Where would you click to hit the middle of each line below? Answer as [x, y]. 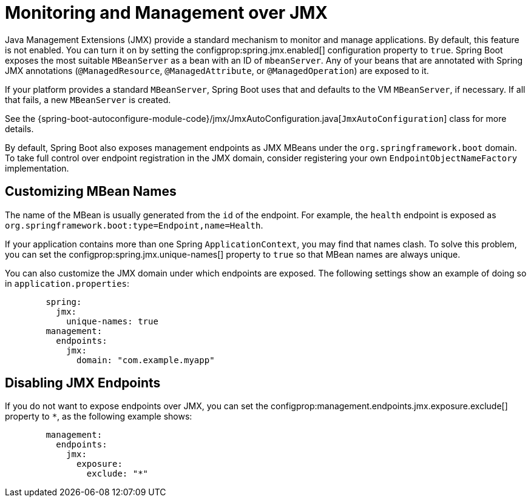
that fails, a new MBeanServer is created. [88, 99]
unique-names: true [112, 321]
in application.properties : [67, 283]
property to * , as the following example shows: [99, 417]
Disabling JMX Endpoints [83, 383]
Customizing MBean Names [91, 192]
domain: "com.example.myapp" [146, 360]
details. [19, 129]
